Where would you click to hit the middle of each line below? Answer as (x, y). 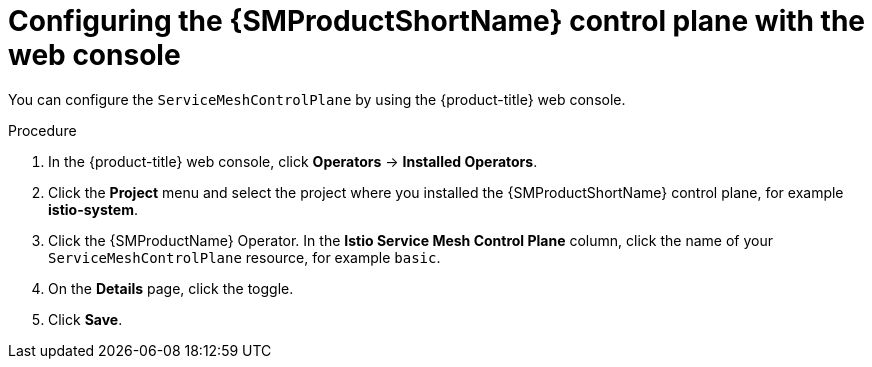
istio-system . (93, 209)
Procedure (42, 130)
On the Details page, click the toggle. (171, 288)
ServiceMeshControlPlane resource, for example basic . (244, 257)
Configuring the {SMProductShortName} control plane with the (437, 21)
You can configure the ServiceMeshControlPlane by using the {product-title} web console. (317, 99)
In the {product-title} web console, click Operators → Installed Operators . (293, 161)
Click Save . (85, 319)
